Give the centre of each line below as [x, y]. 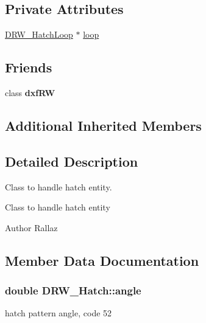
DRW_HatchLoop [39, 34]
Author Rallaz [31, 227]
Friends [29, 67]
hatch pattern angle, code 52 [59, 313]
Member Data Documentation [102, 260]
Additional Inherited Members [103, 125]
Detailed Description [72, 161]
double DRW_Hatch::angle [73, 290]
